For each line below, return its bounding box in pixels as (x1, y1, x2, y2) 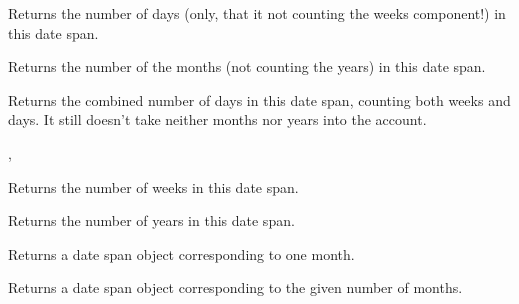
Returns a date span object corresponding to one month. (8, 243, 355, 264)
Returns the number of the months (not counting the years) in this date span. (8, 56, 486, 77)
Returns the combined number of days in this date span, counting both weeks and (8, 89, 511, 110)
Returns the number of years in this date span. (8, 210, 295, 231)
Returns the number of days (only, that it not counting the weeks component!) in (8, 3, 506, 23)
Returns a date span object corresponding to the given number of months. (8, 277, 463, 298)
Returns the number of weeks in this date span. (8, 176, 299, 197)
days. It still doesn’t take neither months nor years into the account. (8, 109, 427, 130)
